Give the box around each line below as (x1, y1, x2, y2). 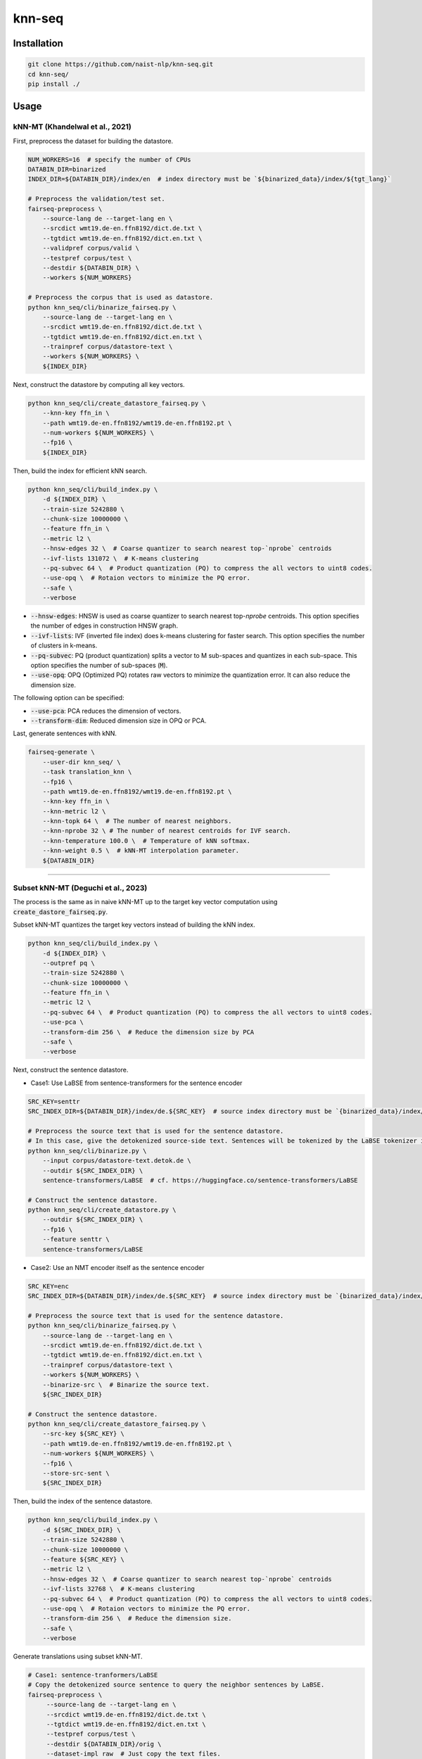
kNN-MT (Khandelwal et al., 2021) (13, 122, 132, 132)
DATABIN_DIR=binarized (27, 165, 106, 174)
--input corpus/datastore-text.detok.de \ (42, 1157, 191, 1164)
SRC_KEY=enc (27, 1282, 70, 1290)
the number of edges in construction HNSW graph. (30, 621, 179, 630)
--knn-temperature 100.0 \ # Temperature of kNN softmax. (42, 837, 251, 844)
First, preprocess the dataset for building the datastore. (13, 136, 174, 145)
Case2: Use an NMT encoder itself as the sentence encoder (30, 1263, 205, 1271)
